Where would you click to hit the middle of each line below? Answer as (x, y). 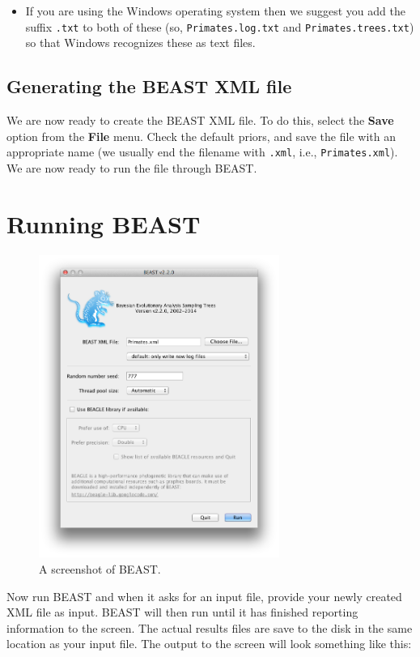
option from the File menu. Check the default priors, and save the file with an (201, 136)
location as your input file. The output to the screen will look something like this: (209, 644)
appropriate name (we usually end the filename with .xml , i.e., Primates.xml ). (202, 152)
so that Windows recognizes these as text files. (140, 43)
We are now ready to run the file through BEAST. (132, 167)
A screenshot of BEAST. (100, 569)
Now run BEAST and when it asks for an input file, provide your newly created (204, 596)
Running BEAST (104, 223)
